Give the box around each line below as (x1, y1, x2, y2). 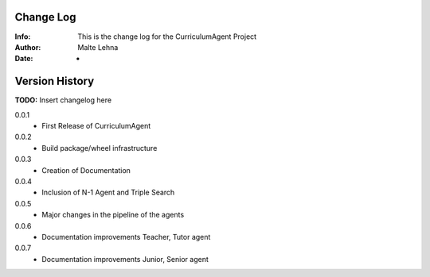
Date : (14, 54, 33, 63)
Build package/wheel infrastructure (41, 143, 158, 152)
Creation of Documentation (41, 165, 131, 175)
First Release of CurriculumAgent (41, 121, 151, 130)
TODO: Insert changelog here (14, 95, 111, 105)
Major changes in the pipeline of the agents (41, 210, 185, 220)
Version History (14, 75, 95, 88)
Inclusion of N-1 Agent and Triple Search (41, 187, 175, 198)
